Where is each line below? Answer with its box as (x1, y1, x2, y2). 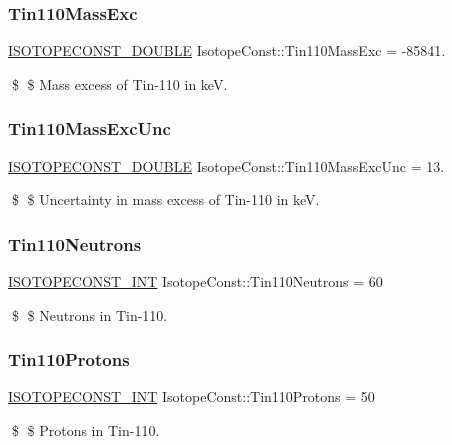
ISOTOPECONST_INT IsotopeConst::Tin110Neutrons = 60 (8, 271, 383, 292)
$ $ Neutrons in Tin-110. (11, 304, 168, 325)
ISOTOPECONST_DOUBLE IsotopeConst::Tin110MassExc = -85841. (8, 40, 446, 61)
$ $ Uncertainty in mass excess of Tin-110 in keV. (11, 189, 320, 210)
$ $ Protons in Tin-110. (11, 420, 160, 441)
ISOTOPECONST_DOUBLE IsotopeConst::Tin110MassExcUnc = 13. (8, 155, 445, 176)
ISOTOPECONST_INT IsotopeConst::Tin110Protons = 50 (8, 386, 375, 407)
